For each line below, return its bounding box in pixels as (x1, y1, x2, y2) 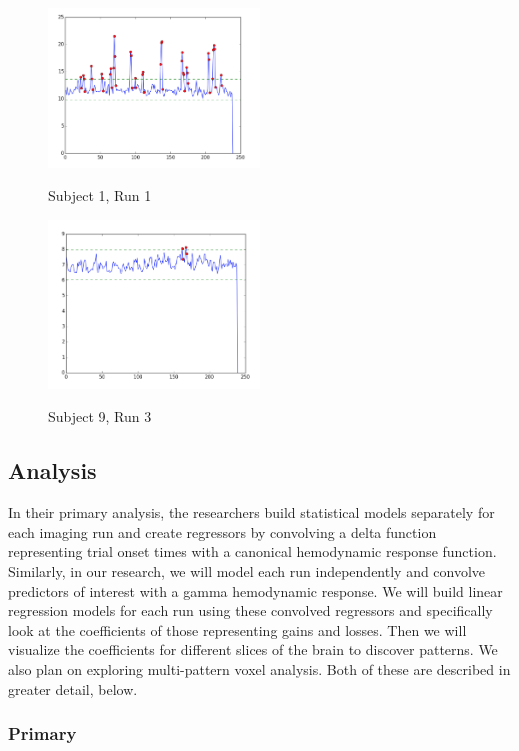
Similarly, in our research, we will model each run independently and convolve (8, 561, 486, 582)
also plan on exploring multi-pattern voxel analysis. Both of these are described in (8, 659, 511, 680)
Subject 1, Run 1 (48, 185, 152, 206)
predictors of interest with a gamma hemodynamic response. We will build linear (8, 580, 503, 601)
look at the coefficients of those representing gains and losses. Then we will (8, 619, 467, 640)
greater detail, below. (8, 678, 138, 699)
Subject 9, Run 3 (48, 406, 152, 427)
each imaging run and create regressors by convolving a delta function (8, 521, 437, 542)
